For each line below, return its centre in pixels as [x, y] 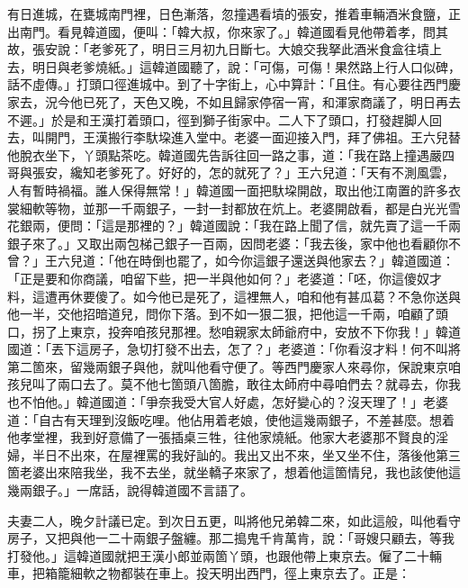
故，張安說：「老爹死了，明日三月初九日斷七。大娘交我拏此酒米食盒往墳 [218, 49]
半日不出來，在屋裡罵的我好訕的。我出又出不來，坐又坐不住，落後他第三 [246, 454]
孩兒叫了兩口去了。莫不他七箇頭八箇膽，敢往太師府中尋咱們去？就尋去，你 [228, 384]
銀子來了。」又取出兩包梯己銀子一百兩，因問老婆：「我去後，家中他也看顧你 [228, 243]
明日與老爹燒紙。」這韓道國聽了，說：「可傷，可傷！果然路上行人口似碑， [246, 66]
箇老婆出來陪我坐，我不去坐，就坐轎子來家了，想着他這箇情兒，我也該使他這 [234, 472]
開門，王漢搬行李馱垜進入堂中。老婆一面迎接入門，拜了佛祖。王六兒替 [252, 137]
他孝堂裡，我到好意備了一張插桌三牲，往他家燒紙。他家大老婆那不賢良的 [221, 437]
